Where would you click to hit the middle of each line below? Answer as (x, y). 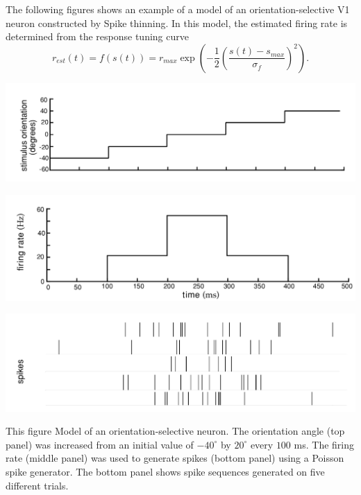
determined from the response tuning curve (97, 36)
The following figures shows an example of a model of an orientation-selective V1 (178, 9)
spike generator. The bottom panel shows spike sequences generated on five (165, 472)
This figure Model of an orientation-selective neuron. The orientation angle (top (175, 431)
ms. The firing (324, 444)
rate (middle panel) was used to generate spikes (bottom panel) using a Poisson (175, 458)
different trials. (37, 485)
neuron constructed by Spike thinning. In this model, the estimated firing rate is (177, 23)
